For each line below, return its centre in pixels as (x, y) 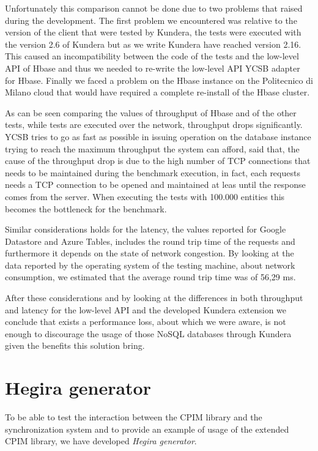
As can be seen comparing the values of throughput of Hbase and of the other (151, 112)
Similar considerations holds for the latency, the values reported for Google (146, 229)
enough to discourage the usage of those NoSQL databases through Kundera (148, 333)
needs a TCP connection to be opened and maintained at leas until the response (155, 184)
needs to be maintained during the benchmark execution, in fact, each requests (153, 172)
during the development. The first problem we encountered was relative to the (151, 20)
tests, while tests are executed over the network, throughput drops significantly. (154, 125)
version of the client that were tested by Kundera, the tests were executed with (153, 32)
